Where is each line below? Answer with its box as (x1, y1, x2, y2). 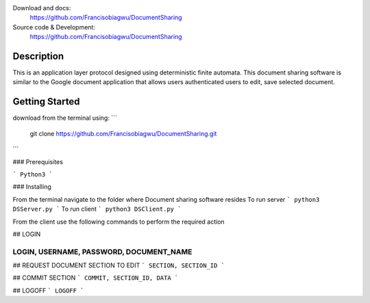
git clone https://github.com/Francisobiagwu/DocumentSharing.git (29, 129, 217, 137)
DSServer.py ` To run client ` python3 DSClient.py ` (12, 205, 182, 213)
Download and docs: (12, 4, 71, 12)
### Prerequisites (12, 157, 63, 166)
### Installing (12, 183, 51, 191)
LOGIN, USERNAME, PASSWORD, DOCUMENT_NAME (12, 247, 193, 256)
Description (12, 50, 64, 62)
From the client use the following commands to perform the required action (12, 218, 225, 226)
